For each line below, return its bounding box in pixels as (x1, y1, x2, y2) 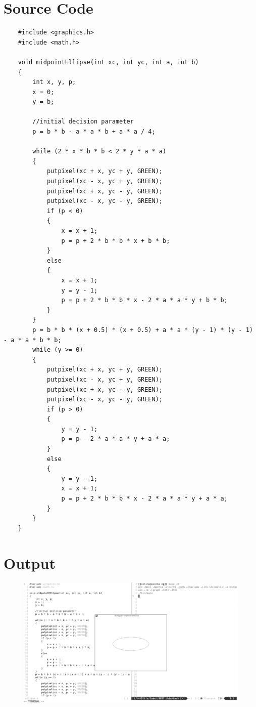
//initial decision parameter (32, 118, 134, 126)
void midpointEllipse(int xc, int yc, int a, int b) (18, 58, 199, 66)
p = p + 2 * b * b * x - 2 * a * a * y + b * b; (61, 297, 228, 304)
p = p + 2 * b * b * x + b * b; (61, 237, 170, 244)
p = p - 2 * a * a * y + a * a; (61, 435, 170, 443)
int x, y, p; (32, 78, 76, 86)
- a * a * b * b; (4, 336, 62, 344)
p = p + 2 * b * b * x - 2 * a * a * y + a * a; (61, 495, 228, 503)
